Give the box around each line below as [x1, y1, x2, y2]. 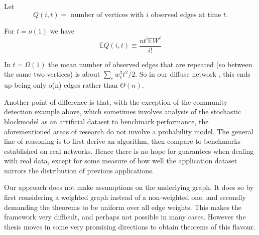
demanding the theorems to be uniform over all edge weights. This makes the [4, 201, 241, 212]
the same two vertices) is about [4, 69, 100, 79]
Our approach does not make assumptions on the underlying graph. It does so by [4, 182, 254, 192]
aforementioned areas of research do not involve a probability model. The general [4, 126, 253, 136]
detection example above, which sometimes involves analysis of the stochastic [4, 106, 241, 117]
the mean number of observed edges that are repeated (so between [48, 59, 252, 69]
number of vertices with [70, 11, 144, 19]
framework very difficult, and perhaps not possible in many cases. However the [4, 211, 246, 222]
